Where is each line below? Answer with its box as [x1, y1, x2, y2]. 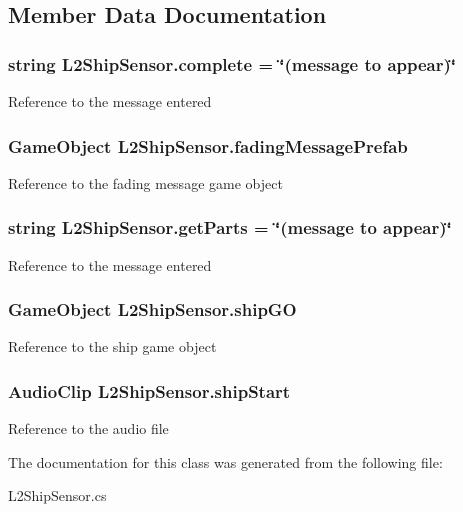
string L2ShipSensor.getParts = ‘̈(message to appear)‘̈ [8, 215, 452, 240]
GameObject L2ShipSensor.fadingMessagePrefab [8, 133, 408, 158]
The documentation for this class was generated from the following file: [8, 451, 443, 472]
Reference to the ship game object [8, 336, 217, 357]
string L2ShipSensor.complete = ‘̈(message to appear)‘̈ [8, 51, 457, 76]
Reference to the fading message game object [8, 172, 283, 193]
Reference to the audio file [8, 418, 169, 439]
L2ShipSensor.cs [8, 485, 107, 506]
